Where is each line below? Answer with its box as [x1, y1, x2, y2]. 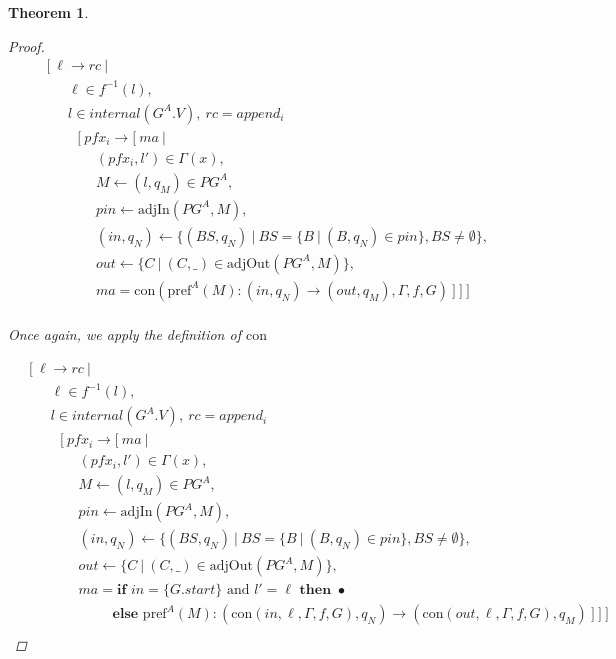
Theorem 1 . [8, 2, 89, 22]
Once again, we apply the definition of [8, 324, 241, 345]
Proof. [8, 35, 45, 56]
